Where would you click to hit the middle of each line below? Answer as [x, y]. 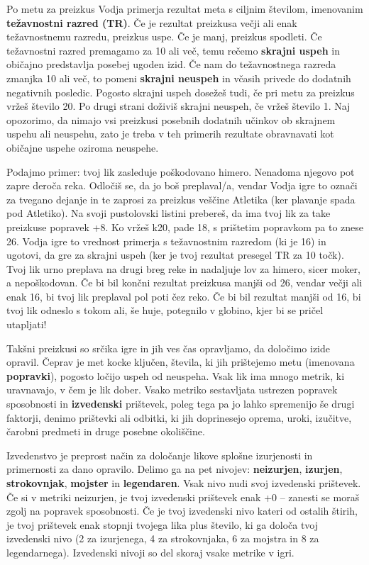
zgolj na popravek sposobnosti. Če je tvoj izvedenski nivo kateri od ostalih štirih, [182, 511]
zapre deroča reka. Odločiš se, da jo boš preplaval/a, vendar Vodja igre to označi [182, 185]
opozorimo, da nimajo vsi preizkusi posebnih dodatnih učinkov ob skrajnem [171, 119]
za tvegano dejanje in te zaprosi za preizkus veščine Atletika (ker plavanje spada [181, 199]
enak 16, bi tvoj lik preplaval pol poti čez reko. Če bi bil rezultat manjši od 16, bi [184, 296]
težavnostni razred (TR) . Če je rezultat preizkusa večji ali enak [152, 22]
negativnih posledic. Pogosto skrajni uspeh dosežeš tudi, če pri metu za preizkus [181, 92]
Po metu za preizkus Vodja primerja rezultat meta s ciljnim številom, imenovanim [185, 9]
